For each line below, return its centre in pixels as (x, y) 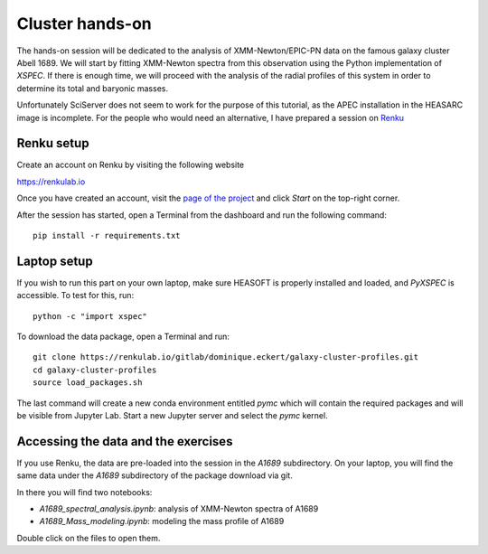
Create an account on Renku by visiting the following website (131, 165)
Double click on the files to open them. (89, 538)
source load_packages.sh (88, 383)
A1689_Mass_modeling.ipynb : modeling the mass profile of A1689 (162, 521)
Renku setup (53, 143)
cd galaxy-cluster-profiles (95, 370)
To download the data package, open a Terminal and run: (123, 337)
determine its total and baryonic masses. (93, 88)
